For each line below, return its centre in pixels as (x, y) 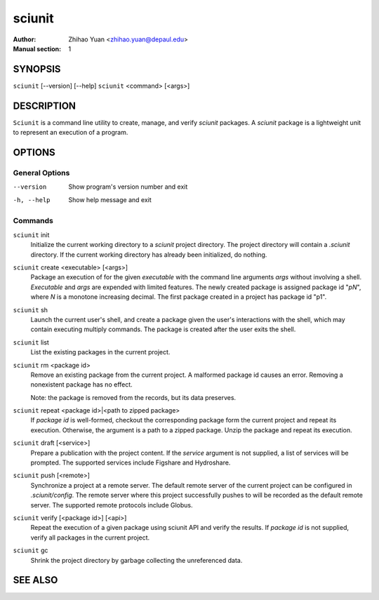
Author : (25, 39)
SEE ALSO (35, 580)
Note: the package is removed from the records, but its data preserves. (133, 397)
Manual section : (37, 48)
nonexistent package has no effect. (81, 385)
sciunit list (31, 342)
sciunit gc (31, 550)
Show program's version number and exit (128, 187)
